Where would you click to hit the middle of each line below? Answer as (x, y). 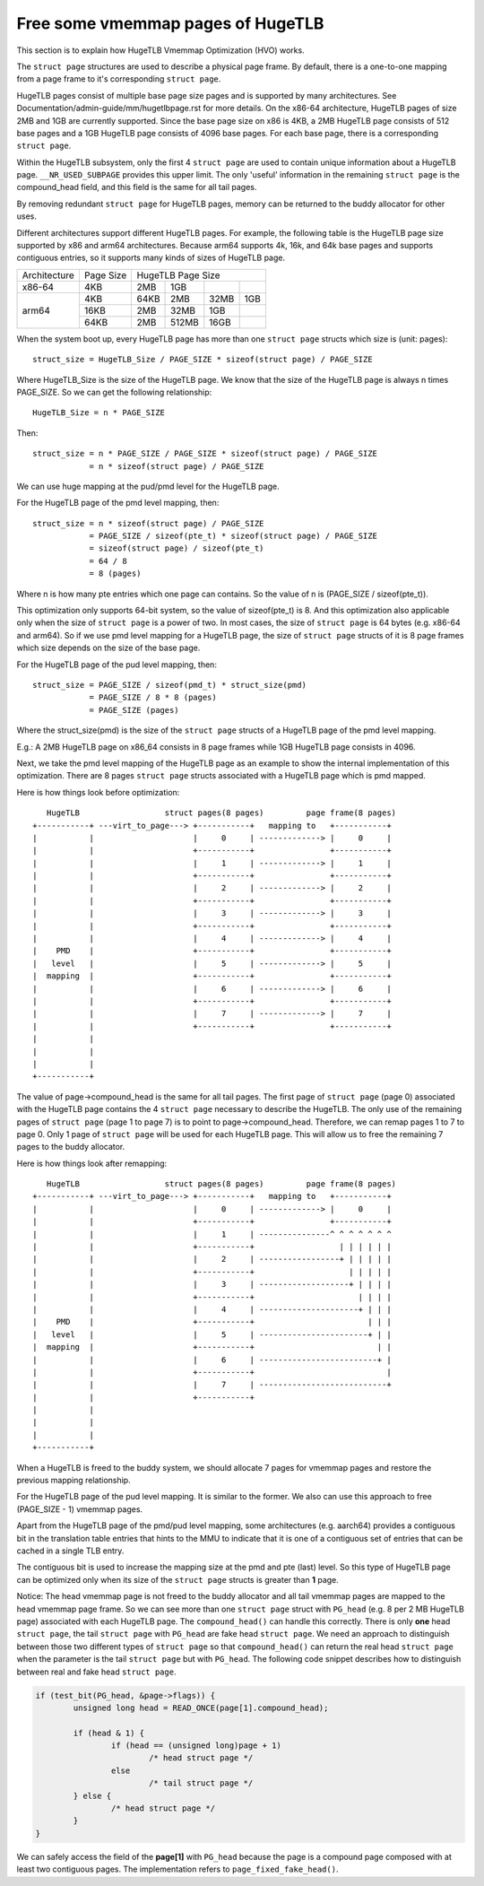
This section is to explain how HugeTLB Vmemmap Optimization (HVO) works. (160, 50)
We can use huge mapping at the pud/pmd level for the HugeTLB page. (148, 486)
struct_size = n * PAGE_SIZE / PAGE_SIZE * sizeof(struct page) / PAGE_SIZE (205, 454)
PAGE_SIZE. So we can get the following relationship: (114, 392)
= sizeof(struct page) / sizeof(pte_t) (177, 548)
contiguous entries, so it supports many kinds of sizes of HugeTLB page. (151, 258)
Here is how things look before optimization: (98, 792)
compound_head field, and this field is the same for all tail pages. (137, 187)
